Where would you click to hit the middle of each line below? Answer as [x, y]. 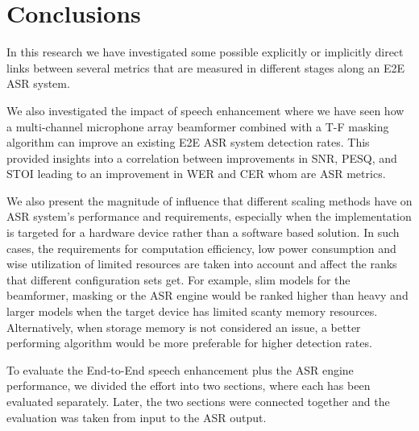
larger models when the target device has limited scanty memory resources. [192, 311]
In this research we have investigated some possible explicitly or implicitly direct [205, 52]
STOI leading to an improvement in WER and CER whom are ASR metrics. [196, 174]
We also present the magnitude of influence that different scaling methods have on [209, 200]
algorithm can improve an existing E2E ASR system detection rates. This [188, 142]
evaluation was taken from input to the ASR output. [137, 417]
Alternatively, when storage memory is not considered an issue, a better [184, 327]
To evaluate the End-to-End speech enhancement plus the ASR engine [180, 369]
